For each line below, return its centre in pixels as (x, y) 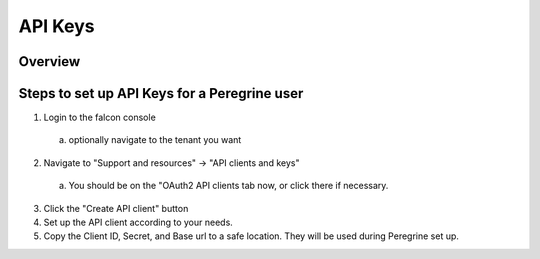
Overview (49, 61)
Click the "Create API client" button (116, 208)
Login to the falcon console (100, 117)
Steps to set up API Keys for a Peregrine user (161, 93)
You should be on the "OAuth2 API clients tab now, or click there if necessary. (228, 186)
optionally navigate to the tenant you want (155, 140)
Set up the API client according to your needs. (138, 222)
